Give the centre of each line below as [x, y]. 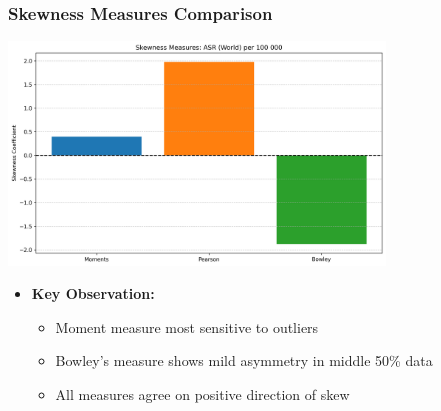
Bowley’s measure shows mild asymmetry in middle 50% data [244, 360]
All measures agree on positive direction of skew [202, 394]
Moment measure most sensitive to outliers [187, 326]
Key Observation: [93, 293]
